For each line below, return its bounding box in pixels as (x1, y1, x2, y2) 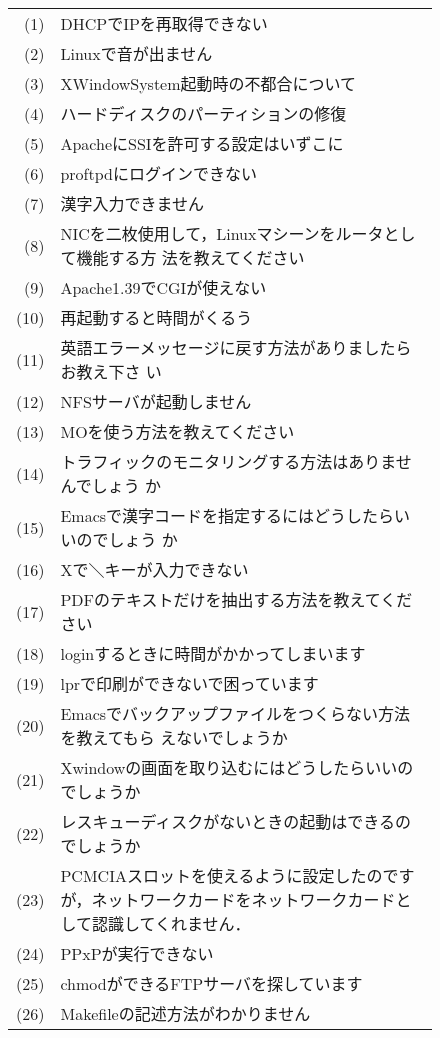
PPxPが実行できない (60, 942, 214, 965)
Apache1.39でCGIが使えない (60, 276, 267, 299)
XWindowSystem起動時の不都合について (60, 72, 357, 95)
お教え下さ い (60, 360, 162, 383)
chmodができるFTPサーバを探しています (60, 972, 363, 995)
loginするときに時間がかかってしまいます (60, 642, 366, 665)
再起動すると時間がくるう (60, 306, 253, 329)
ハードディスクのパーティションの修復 (60, 102, 347, 125)
